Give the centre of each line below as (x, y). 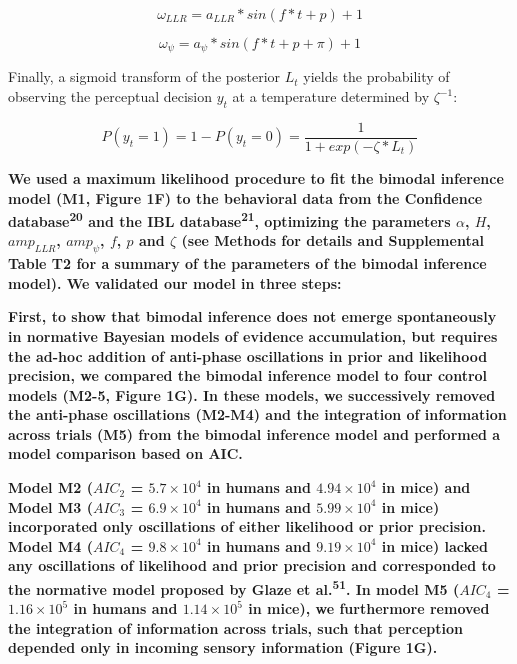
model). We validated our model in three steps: (175, 282)
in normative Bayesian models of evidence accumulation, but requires (253, 335)
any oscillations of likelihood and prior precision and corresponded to (252, 565)
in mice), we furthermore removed (369, 608)
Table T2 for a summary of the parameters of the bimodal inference (247, 263)
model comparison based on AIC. (125, 453)
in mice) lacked (434, 545)
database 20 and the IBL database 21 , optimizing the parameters (229, 219)
